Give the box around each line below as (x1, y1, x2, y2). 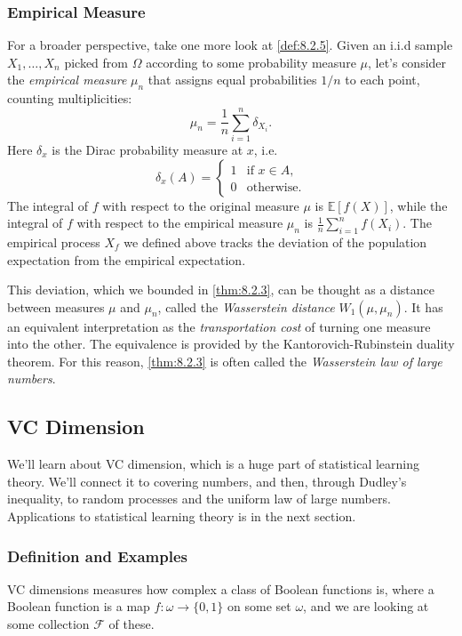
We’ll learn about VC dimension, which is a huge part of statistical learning (7, 455, 420, 473)
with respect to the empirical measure (76, 213, 283, 232)
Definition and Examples (7, 544, 187, 567)
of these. (108, 615, 155, 633)
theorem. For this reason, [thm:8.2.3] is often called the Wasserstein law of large (7, 351, 442, 370)
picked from (64, 52, 128, 71)
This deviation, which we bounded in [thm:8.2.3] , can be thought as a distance (7, 280, 434, 299)
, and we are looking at (303, 597, 429, 616)
